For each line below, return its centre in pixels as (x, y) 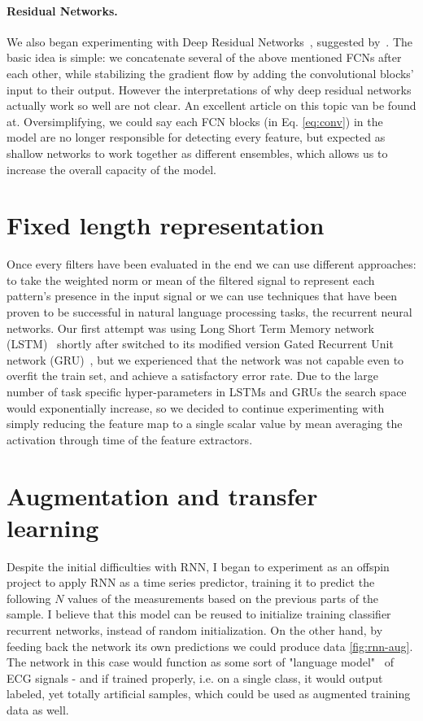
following (29, 598)
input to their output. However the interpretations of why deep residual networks (209, 89)
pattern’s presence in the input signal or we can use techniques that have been (202, 296)
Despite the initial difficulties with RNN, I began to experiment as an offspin (198, 566)
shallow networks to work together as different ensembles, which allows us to (197, 153)
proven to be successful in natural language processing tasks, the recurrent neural (209, 312)
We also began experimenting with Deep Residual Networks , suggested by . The (210, 41)
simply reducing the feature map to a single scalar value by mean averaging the (205, 424)
